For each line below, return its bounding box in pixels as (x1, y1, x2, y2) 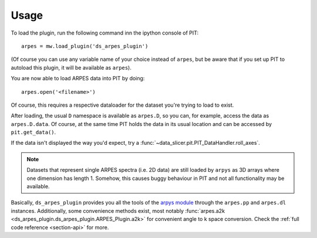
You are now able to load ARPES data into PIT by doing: (11, 75, 145, 82)
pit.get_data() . (11, 129, 56, 136)
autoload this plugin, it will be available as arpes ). (11, 64, 131, 71)
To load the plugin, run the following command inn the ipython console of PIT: (11, 29, 199, 36)
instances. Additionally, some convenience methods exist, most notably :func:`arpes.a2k (11, 207, 225, 214)
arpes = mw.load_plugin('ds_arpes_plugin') (21, 43, 149, 49)
